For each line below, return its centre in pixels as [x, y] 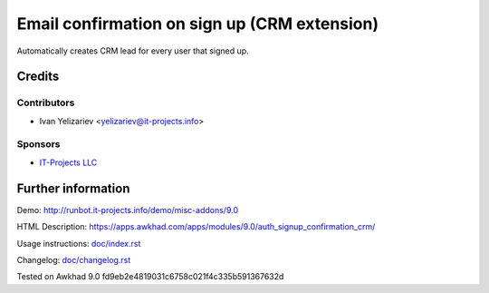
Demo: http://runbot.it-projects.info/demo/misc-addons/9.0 [128, 210]
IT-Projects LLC [68, 162]
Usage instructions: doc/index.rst [79, 243]
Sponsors [38, 144]
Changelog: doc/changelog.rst [74, 259]
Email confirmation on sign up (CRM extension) [198, 24]
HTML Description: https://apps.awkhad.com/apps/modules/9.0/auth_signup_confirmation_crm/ [196, 227]
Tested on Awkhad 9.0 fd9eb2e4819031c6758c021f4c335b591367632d [150, 277]
